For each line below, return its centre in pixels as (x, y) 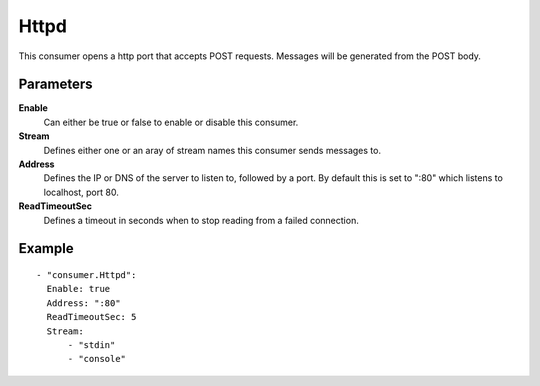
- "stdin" (91, 344)
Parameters (55, 84)
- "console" (97, 359)
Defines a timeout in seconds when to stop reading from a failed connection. (201, 220)
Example (46, 248)
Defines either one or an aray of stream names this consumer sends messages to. (212, 150)
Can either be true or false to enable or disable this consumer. (171, 122)
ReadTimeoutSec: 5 (91, 317)
